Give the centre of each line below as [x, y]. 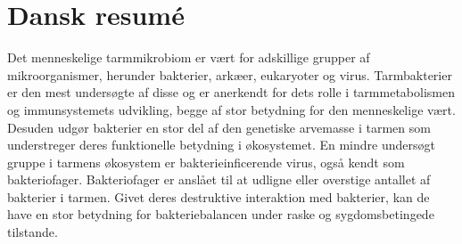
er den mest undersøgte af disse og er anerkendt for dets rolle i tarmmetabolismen [231, 92]
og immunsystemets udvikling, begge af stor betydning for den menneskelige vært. [231, 109]
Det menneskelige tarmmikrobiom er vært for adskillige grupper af [189, 57]
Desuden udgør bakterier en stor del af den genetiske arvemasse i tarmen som [219, 127]
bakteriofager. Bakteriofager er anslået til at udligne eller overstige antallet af [219, 179]
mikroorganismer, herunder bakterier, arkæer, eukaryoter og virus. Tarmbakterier [230, 74]
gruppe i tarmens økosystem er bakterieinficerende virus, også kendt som [206, 162]
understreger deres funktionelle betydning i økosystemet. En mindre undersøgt [221, 145]
